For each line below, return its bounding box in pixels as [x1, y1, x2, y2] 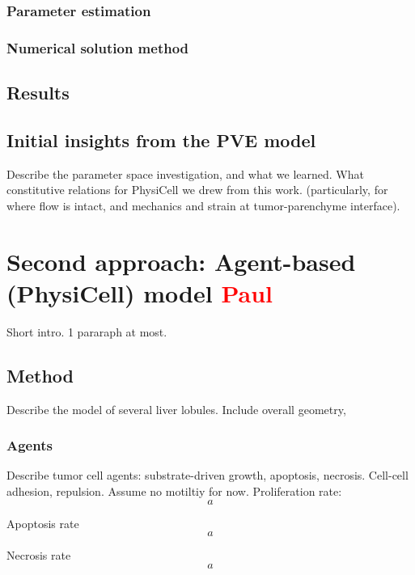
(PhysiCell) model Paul [6, 276, 273, 309]
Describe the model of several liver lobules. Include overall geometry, [6, 400, 346, 417]
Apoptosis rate [6, 514, 79, 531]
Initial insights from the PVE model [6, 127, 316, 152]
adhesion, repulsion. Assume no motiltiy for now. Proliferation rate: [6, 482, 342, 499]
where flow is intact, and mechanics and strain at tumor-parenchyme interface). [6, 197, 400, 214]
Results [6, 80, 70, 105]
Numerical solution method [6, 37, 189, 57]
